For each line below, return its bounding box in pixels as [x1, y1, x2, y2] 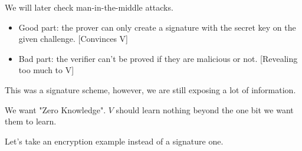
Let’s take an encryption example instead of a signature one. [5, 134, 224, 147]
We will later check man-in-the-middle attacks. [5, 1, 173, 13]
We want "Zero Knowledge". [5, 103, 106, 116]
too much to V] [18, 64, 74, 76]
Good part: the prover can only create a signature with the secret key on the [18, 21, 296, 33]
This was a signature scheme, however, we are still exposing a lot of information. [5, 83, 296, 96]
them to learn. [5, 115, 57, 127]
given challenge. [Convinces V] [18, 32, 128, 45]
